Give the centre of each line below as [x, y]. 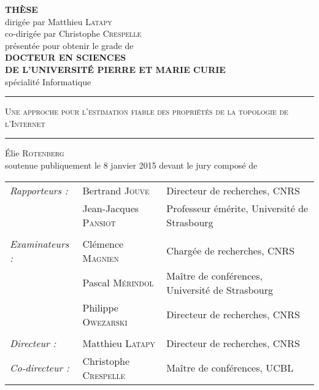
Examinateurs [40, 243]
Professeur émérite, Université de [237, 208]
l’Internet [25, 123]
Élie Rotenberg [35, 153]
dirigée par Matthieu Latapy [59, 21]
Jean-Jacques [111, 208]
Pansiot [99, 222]
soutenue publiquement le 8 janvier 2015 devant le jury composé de [131, 165]
